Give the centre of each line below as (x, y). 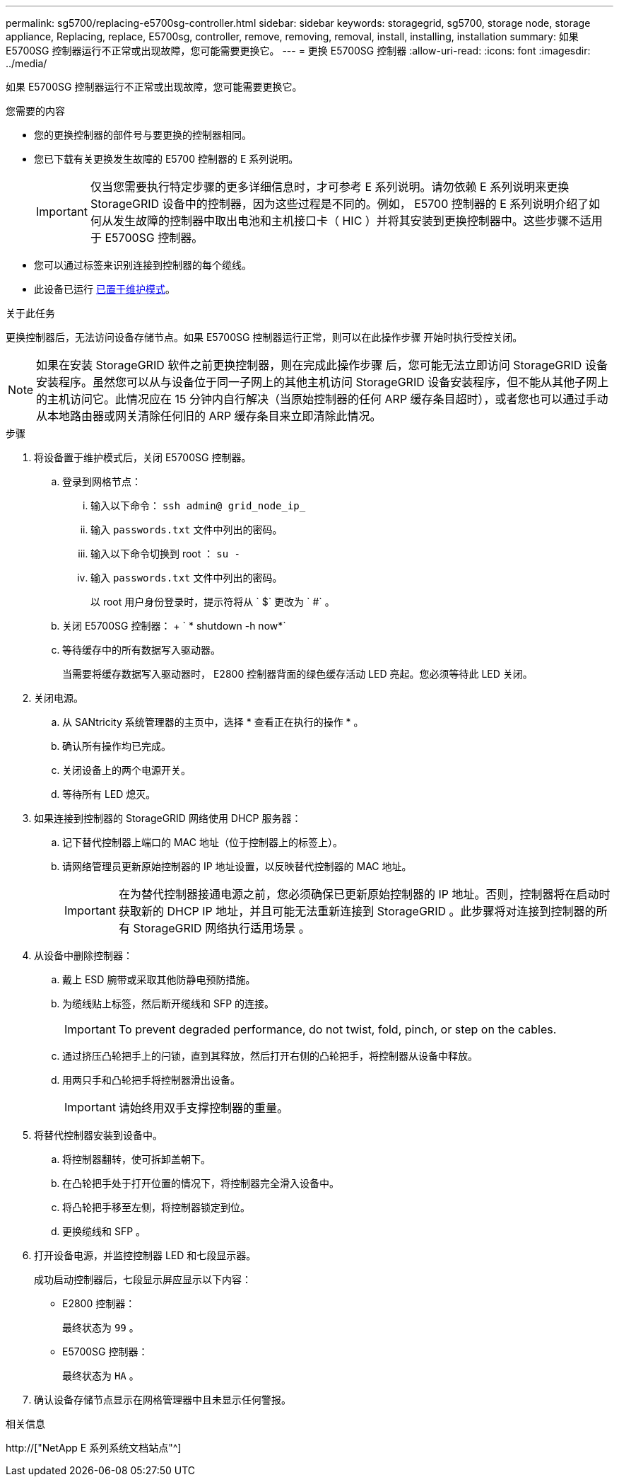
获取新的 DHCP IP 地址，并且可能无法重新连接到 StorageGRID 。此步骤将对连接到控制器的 (357, 911)
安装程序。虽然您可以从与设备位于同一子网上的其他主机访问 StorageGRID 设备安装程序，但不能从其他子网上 (323, 382)
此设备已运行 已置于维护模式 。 (105, 289)
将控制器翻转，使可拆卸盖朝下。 (136, 1159)
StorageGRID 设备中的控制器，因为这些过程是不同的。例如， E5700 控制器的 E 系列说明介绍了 (340, 204)
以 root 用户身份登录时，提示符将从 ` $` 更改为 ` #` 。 (213, 602)
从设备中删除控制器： (83, 955)
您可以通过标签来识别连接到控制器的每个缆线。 (143, 265)
